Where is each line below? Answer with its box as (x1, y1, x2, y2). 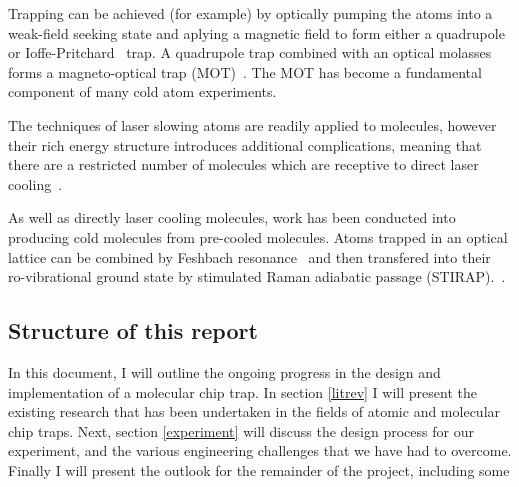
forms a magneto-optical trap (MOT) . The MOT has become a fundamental (8, 61, 482, 82)
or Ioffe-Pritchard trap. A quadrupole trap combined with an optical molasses (8, 42, 492, 63)
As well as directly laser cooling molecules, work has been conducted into (8, 207, 456, 228)
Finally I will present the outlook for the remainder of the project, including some (8, 459, 510, 480)
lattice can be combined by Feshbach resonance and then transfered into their (8, 246, 491, 267)
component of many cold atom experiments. (8, 81, 277, 102)
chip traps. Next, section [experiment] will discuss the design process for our (8, 420, 474, 441)
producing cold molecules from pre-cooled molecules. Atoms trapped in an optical (8, 226, 508, 247)
